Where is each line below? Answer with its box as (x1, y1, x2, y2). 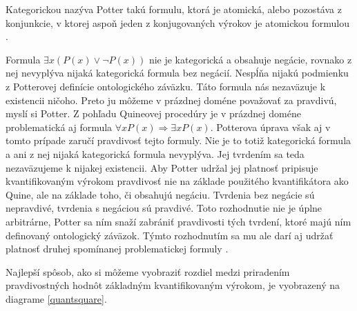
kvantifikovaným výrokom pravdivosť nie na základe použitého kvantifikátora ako (6, 174, 349, 188)
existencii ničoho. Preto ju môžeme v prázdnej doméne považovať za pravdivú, (6, 92, 337, 107)
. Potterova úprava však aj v (210, 119, 331, 134)
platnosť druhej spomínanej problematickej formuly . (6, 241, 229, 256)
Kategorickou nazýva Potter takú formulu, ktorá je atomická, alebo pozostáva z (6, 2, 342, 16)
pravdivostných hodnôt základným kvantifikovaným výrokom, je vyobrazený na (6, 278, 340, 292)
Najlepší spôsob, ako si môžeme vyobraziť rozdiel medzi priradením (6, 264, 290, 279)
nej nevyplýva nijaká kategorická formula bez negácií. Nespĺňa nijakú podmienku (6, 66, 349, 80)
